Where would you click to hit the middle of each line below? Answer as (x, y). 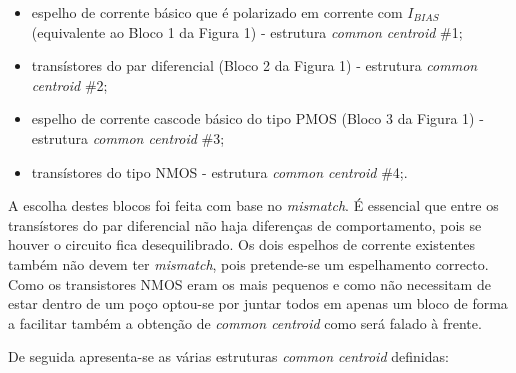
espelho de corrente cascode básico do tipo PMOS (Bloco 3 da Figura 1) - (257, 118)
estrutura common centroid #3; (128, 137)
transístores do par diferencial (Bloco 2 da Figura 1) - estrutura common (254, 65)
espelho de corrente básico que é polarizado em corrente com (217, 12)
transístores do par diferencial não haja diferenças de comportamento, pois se (245, 224)
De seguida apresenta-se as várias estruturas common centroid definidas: (228, 356)
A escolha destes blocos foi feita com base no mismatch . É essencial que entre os (253, 205)
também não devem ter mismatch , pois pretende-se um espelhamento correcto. (248, 263)
